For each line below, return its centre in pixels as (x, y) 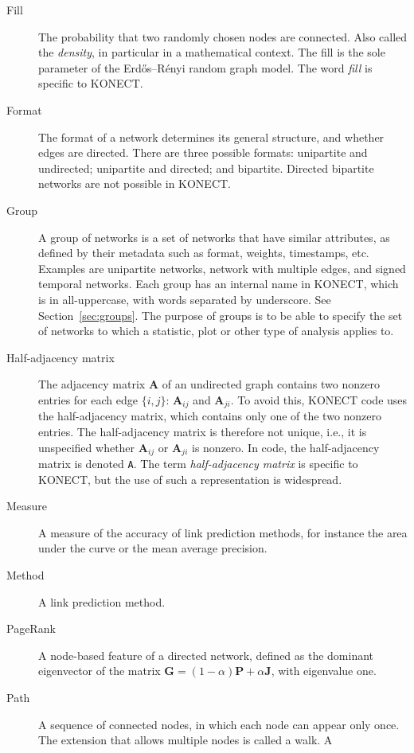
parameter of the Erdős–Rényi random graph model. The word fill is (205, 67)
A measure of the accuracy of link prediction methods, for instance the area (223, 532)
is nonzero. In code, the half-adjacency (285, 447)
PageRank (31, 628)
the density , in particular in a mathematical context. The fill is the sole (212, 52)
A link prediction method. (102, 601)
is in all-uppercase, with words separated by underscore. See (185, 299)
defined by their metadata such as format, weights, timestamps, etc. (204, 253)
